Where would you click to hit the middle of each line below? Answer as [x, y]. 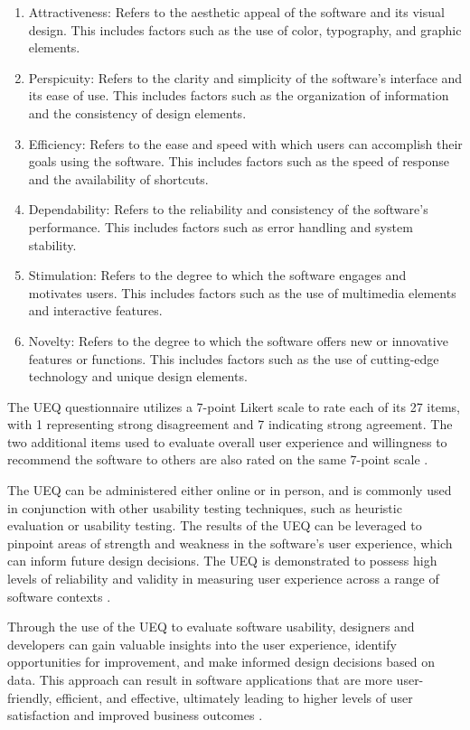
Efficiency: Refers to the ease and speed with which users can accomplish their [245, 143]
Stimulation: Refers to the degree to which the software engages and [217, 275]
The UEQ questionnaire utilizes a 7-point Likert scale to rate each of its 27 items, [234, 406]
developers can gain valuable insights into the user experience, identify [202, 644]
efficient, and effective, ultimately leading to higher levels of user [235, 697]
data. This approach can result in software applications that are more [200, 679]
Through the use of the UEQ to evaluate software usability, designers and [211, 627]
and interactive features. [95, 310]
